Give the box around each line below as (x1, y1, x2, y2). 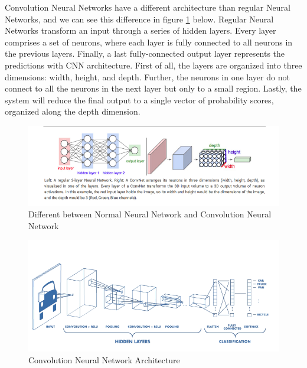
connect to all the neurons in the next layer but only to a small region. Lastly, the (5, 82, 302, 95)
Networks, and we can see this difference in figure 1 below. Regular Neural (5, 12, 274, 25)
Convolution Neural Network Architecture (28, 353, 180, 366)
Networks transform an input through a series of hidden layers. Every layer (5, 24, 276, 37)
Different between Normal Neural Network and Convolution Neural (28, 208, 272, 220)
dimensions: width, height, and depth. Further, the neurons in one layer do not (5, 70, 290, 83)
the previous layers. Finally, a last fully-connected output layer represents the (5, 47, 285, 60)
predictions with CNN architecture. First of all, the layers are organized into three (5, 58, 302, 71)
